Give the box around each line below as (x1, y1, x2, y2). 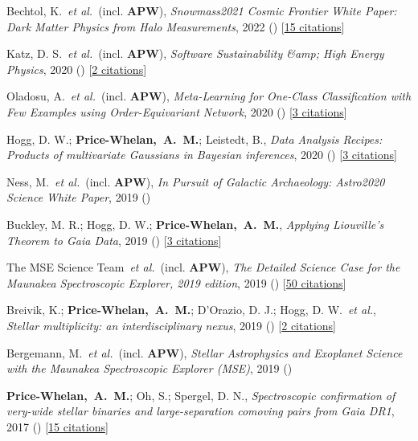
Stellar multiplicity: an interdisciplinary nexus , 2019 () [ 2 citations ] (6, 316, 336, 333)
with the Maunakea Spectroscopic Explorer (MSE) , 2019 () (6, 360, 293, 377)
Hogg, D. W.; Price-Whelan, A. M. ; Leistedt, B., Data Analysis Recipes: (6, 130, 383, 147)
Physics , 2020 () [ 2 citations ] (6, 60, 147, 77)
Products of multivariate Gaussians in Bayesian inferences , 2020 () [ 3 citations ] (6, 146, 397, 163)
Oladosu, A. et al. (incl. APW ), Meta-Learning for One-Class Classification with (6, 88, 412, 104)
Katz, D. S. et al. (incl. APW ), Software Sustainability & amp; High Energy (6, 45, 384, 62)
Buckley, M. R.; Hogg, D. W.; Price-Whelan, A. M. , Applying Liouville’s (6, 215, 384, 232)
